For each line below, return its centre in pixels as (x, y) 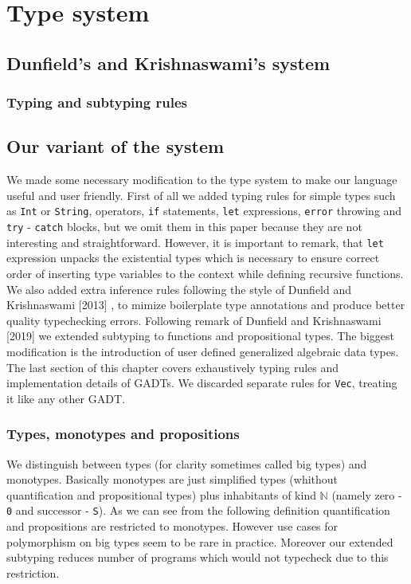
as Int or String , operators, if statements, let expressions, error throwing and (204, 211)
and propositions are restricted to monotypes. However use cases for (172, 526)
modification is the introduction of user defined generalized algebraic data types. (203, 351)
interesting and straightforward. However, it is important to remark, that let (195, 242)
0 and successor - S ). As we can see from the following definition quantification (198, 510)
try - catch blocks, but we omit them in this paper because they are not (184, 227)
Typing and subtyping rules (97, 102)
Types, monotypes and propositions (123, 434)
